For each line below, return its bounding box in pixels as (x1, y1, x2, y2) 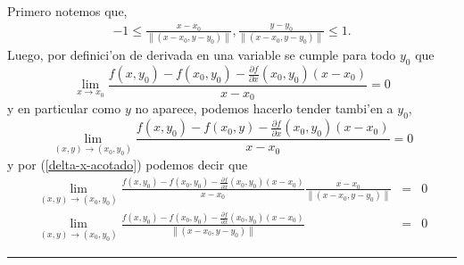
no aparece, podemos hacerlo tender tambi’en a (135, 99, 394, 118)
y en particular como (7, 99, 121, 118)
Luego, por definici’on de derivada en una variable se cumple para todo (7, 46, 396, 64)
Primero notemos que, (7, 2, 128, 20)
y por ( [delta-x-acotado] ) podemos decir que (7, 154, 248, 173)
